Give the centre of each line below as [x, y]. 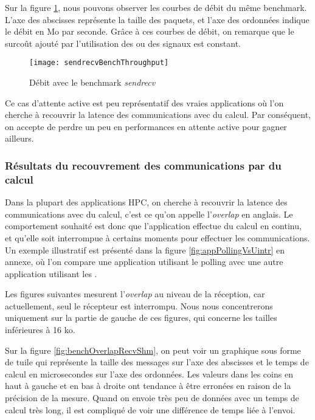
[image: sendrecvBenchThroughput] [99, 63]
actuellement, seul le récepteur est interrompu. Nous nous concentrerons [139, 305]
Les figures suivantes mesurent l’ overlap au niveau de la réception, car [135, 294]
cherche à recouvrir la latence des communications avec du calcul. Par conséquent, [158, 115]
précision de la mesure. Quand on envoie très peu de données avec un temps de [152, 398]
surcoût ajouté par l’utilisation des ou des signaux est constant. [123, 43]
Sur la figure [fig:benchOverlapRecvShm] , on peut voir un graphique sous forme [153, 350]
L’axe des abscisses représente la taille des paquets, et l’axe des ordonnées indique [157, 19]
